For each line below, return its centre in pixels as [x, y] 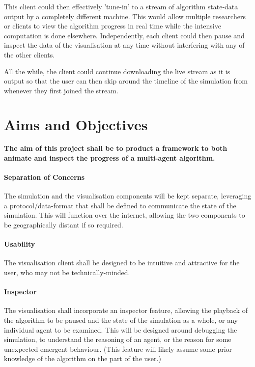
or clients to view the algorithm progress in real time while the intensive [113, 26]
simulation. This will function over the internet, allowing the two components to [125, 215]
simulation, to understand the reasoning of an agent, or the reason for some [118, 339]
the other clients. [29, 54]
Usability [20, 244]
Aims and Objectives [76, 124]
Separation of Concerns [44, 177]
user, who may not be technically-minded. [67, 272]
